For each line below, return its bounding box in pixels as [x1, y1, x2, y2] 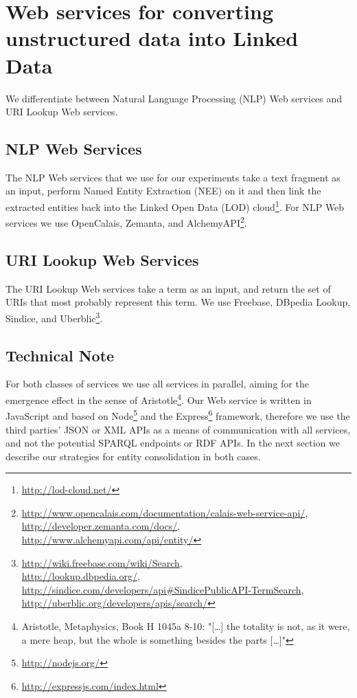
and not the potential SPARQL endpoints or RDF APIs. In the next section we [5, 436, 340, 450]
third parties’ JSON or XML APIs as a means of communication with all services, [5, 422, 351, 436]
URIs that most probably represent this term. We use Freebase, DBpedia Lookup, [5, 295, 351, 309]
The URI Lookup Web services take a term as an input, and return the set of [5, 281, 331, 295]
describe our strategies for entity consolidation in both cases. [5, 449, 261, 463]
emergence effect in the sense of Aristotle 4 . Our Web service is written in [5, 391, 312, 407]
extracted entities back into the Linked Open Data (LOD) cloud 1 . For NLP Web [5, 198, 345, 214]
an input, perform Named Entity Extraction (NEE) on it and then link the [5, 183, 321, 198]
